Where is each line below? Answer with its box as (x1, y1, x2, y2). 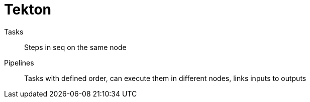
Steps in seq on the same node (24, 42, 127, 51)
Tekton (4, 1, 52, 18)
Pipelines (4, 58, 34, 67)
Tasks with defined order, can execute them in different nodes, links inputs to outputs (24, 73, 306, 82)
